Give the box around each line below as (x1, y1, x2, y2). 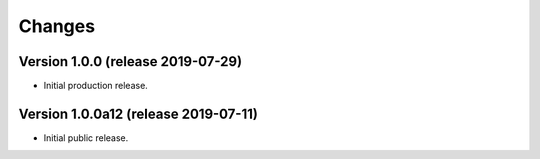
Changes (18, 15, 95, 37)
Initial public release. (43, 131, 129, 144)
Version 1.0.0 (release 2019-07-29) (18, 53, 243, 70)
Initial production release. (43, 80, 149, 92)
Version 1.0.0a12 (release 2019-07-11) (18, 105, 259, 122)
